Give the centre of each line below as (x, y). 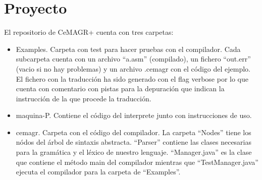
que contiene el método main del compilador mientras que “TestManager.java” (137, 162)
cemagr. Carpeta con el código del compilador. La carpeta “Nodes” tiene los (134, 132)
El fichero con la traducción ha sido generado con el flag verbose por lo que (132, 78)
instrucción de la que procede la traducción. (84, 98)
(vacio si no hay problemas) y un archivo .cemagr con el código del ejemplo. (133, 68)
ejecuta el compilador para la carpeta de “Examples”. (98, 172)
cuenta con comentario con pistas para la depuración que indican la (120, 88)
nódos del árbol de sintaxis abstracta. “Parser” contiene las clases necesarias (134, 142)
